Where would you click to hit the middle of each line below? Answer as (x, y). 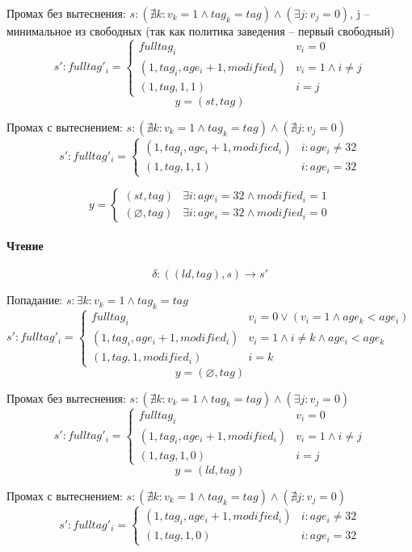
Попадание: (35, 300)
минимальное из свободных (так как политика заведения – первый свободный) (201, 31)
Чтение (25, 246)
